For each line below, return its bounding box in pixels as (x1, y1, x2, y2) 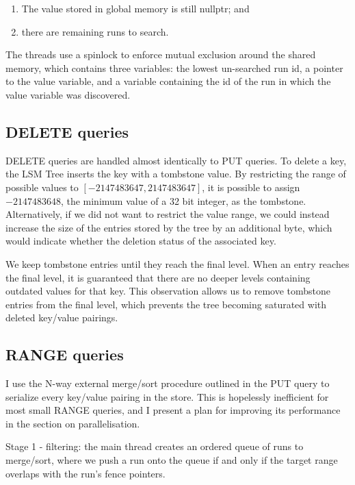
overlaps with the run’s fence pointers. (5, 466, 166, 480)
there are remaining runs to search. (21, 24, 169, 38)
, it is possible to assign (202, 179, 300, 194)
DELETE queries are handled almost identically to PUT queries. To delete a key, (5, 153, 347, 167)
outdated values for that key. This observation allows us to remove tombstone (5, 284, 330, 298)
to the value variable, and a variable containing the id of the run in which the (5, 74, 331, 88)
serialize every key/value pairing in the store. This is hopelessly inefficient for (5, 389, 329, 403)
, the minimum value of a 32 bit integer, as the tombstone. (60, 193, 306, 208)
